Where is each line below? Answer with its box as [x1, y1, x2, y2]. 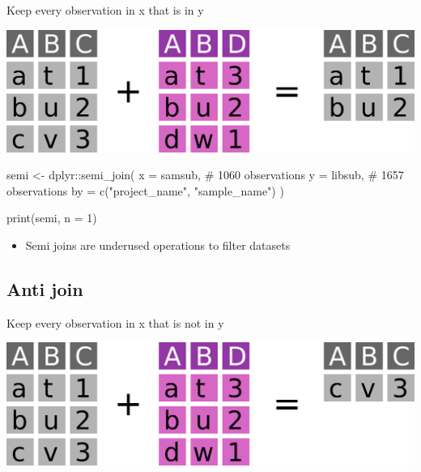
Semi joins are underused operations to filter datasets [25, 237, 291, 254]
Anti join [6, 277, 83, 302]
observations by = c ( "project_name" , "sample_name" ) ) [6, 182, 284, 199]
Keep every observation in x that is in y [6, 2, 204, 18]
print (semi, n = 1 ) [6, 209, 97, 226]
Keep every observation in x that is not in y [6, 314, 224, 331]
